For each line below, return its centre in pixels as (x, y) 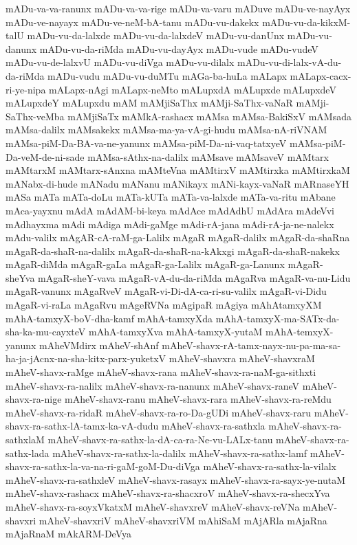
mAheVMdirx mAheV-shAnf (99, 345)
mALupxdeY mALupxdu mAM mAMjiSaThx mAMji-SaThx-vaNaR (149, 103)
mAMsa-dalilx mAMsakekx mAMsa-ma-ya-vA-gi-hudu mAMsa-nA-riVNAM (166, 130)
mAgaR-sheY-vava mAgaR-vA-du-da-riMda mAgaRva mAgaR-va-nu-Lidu (194, 277)
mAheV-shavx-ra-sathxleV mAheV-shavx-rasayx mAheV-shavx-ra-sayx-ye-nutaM (176, 479)
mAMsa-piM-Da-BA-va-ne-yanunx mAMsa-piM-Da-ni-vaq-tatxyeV (146, 143)
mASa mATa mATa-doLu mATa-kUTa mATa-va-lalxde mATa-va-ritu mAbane (171, 197)
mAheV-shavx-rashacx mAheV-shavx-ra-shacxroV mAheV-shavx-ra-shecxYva (168, 493)
